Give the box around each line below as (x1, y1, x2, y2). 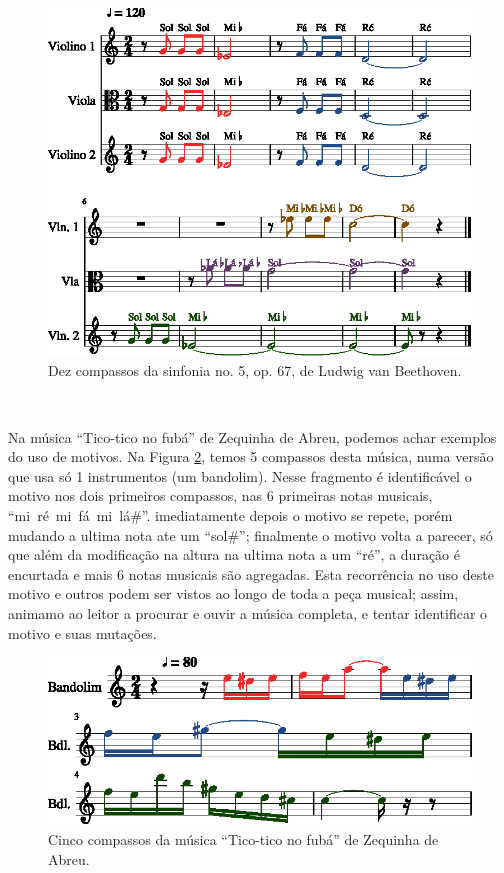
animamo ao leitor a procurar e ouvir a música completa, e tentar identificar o (8, 603, 488, 624)
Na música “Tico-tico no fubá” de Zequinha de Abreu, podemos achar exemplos (8, 426, 497, 447)
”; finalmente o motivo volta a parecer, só (239, 524, 493, 545)
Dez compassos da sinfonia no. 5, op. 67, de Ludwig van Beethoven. (48, 359, 462, 380)
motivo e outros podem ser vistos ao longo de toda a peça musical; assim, (8, 583, 459, 604)
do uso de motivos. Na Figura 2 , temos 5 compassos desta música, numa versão (8, 446, 494, 467)
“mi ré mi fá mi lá (8, 505, 131, 526)
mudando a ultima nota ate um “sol (8, 524, 228, 545)
